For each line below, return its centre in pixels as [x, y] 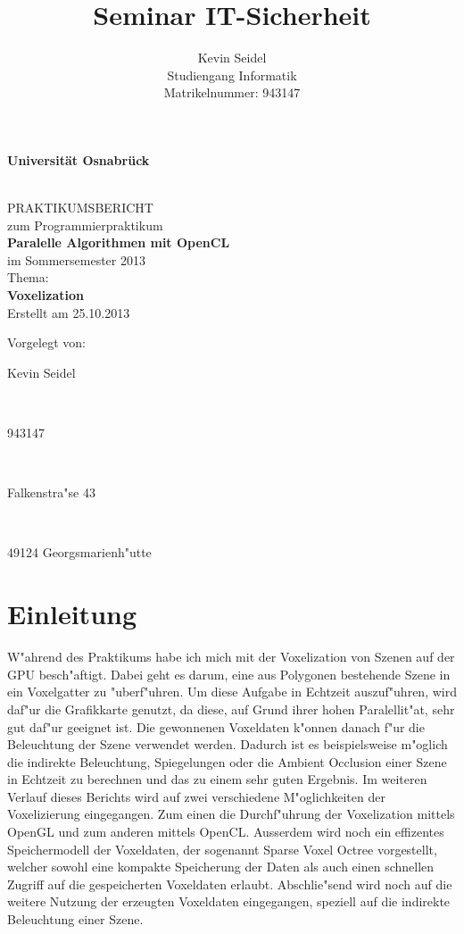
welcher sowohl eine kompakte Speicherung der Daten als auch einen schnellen [221, 867]
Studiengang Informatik [232, 75]
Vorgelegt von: [46, 342]
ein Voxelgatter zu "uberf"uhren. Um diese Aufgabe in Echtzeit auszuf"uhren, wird [232, 692]
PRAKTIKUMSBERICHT [80, 208]
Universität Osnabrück [79, 159]
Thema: [28, 277]
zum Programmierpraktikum [85, 225]
